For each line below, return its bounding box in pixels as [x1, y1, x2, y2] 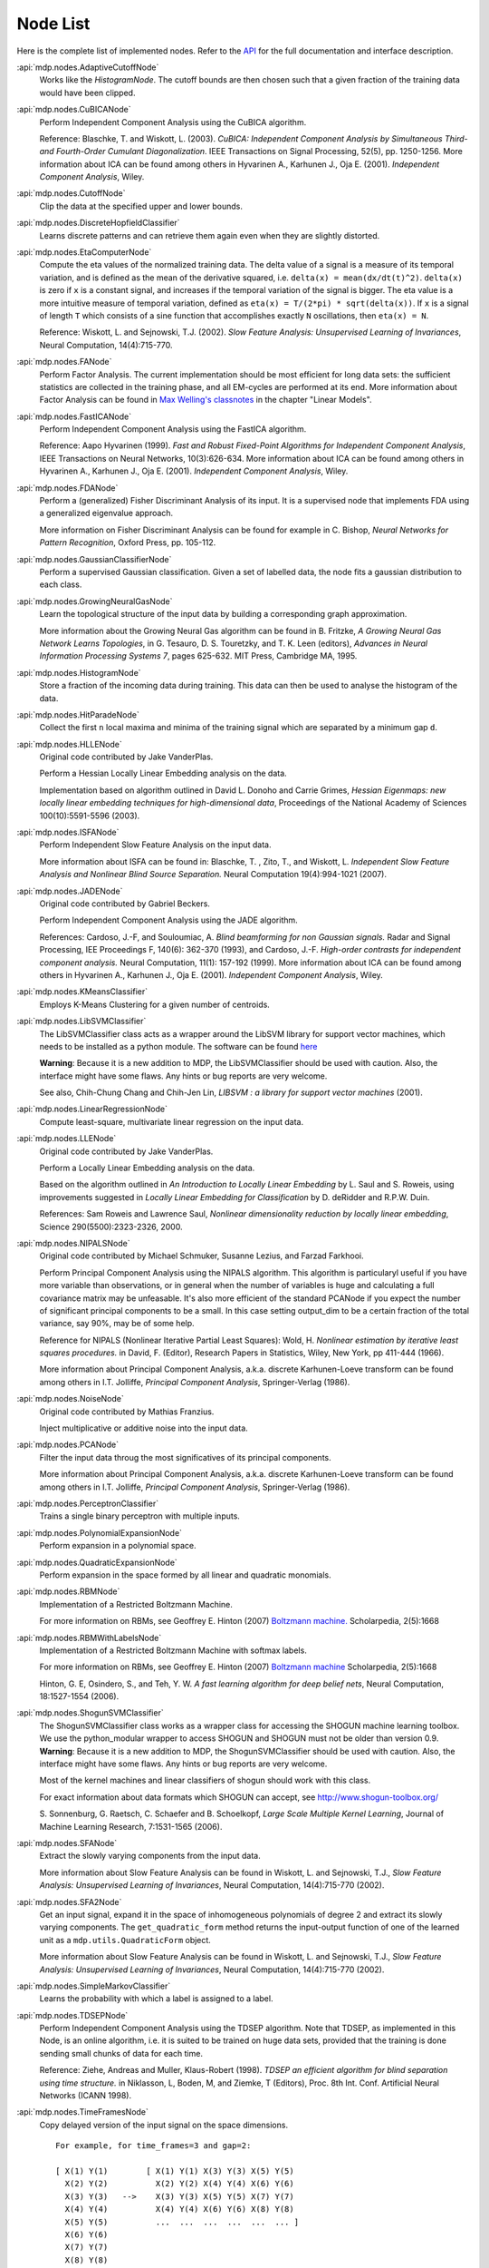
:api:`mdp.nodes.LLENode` [16, 1133, 117, 1144]
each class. [39, 579, 82, 590]
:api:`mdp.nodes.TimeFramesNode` [16, 2107, 149, 2117]
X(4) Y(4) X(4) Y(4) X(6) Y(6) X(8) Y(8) [64, 2204, 294, 2214]
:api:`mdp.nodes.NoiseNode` [16, 1393, 124, 1404]
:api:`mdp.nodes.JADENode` [16, 885, 123, 896]
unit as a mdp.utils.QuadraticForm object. [39, 1934, 212, 1945]
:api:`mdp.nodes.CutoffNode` [16, 188, 126, 199]
